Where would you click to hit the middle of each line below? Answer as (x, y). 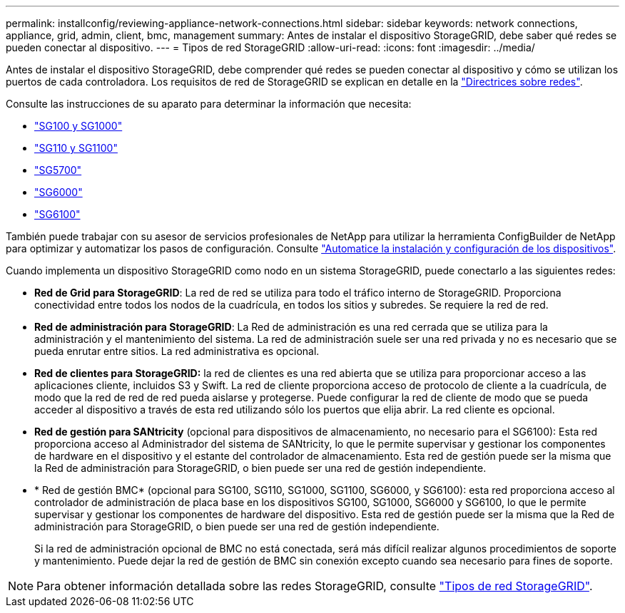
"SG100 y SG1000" (78, 126)
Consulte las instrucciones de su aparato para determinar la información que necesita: (209, 104)
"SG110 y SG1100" (76, 148)
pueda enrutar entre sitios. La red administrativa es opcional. (177, 351)
